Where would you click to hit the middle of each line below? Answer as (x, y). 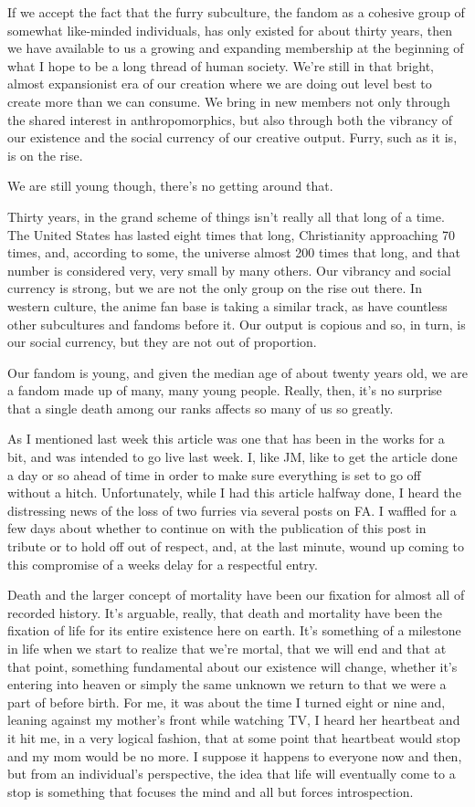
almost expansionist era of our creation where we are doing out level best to (220, 84)
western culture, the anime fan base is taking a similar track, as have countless (227, 305)
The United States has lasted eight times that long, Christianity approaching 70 (232, 234)
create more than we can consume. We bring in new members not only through (229, 101)
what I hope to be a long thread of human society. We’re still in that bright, (221, 65)
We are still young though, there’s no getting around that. (170, 186)
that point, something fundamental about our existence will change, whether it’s (232, 666)
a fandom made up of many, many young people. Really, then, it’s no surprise (225, 390)
